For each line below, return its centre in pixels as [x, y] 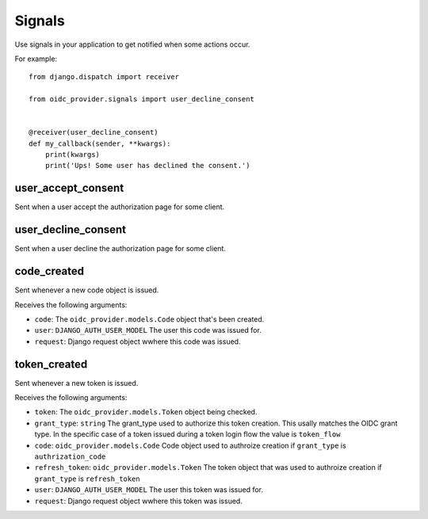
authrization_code [70, 456]
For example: [36, 59]
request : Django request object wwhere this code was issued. [138, 342]
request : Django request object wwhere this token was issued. [139, 501]
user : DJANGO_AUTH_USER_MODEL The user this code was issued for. [148, 330]
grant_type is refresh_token [87, 479]
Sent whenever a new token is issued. [76, 383]
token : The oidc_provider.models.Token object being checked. [146, 412]
